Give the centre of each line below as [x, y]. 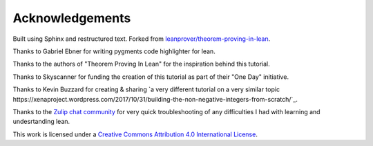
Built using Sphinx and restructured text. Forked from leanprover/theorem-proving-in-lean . [142, 39]
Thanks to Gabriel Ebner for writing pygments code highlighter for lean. [114, 51]
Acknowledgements [72, 18]
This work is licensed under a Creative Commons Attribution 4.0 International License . [135, 134]
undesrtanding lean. [41, 122]
